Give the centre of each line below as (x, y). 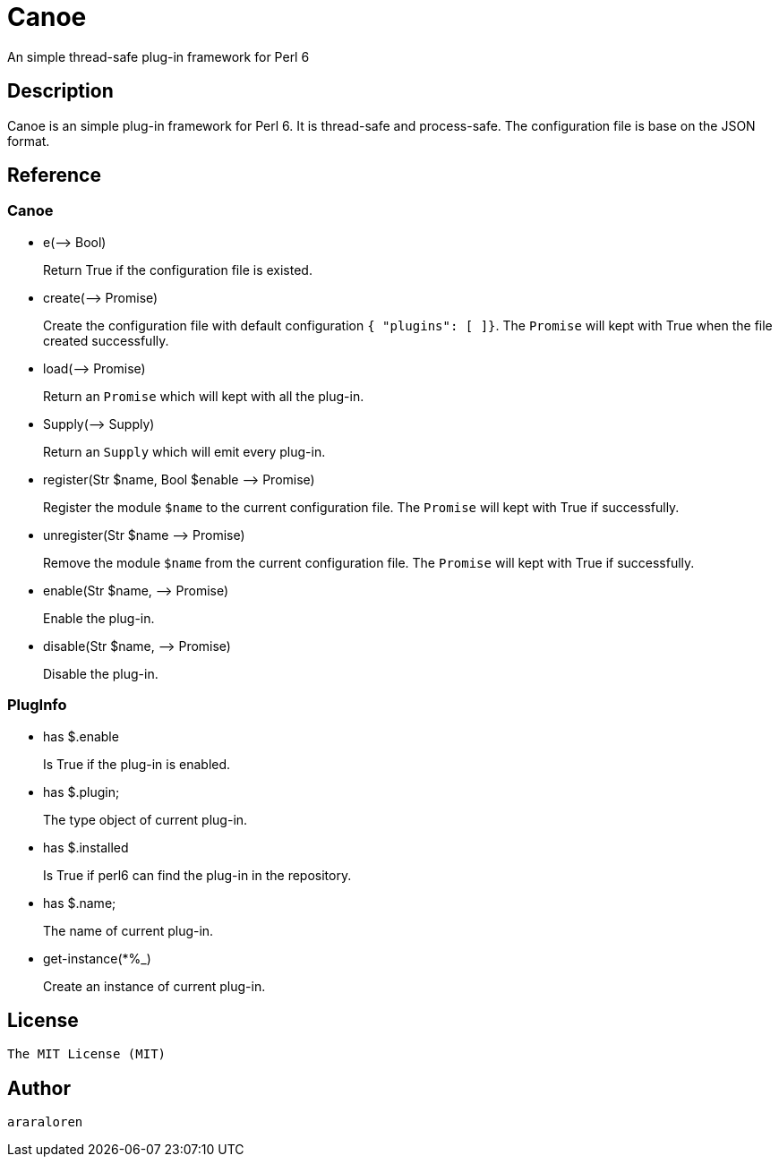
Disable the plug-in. (101, 673)
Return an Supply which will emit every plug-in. (184, 451)
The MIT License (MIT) (87, 1054)
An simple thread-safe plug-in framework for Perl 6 (158, 56)
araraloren (45, 1122)
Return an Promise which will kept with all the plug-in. (204, 396)
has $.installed (86, 847)
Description (60, 91)
